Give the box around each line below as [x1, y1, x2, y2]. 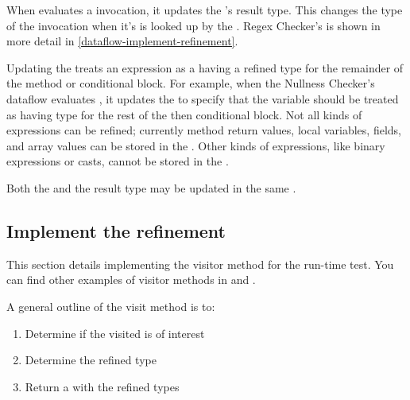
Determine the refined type [25, 351, 157, 368]
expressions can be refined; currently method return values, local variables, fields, [6, 122, 401, 138]
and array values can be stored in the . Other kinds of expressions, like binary [6, 137, 385, 153]
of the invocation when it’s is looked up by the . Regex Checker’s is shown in [6, 17, 381, 33]
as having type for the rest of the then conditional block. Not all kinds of [6, 106, 362, 122]
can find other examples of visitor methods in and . [6, 271, 256, 288]
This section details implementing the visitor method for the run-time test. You [6, 255, 394, 272]
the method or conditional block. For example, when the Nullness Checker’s [6, 75, 375, 91]
